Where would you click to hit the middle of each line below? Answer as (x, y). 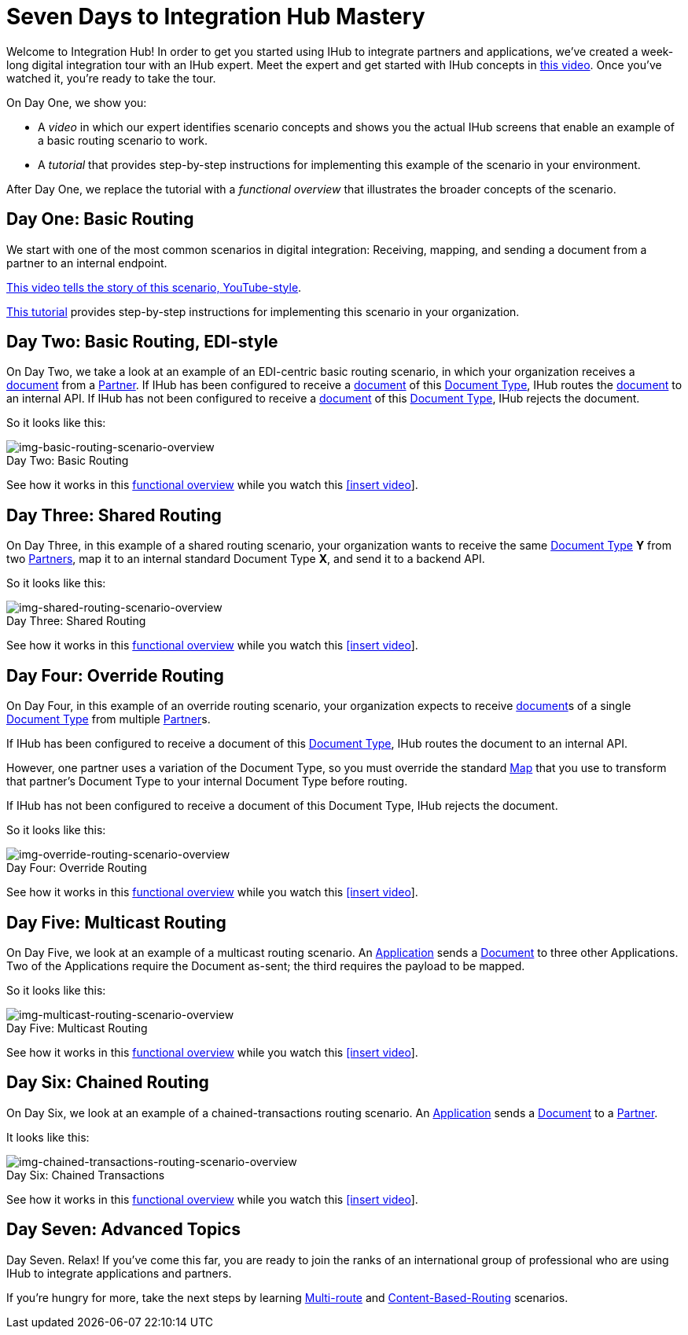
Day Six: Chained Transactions (86, 1175)
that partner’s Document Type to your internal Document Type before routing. (207, 782)
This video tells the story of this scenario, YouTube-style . (154, 287)
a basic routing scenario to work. (123, 140)
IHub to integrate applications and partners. (119, 1273)
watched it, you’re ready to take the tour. (111, 78)
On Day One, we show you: (77, 102)
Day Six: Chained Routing (108, 1083)
